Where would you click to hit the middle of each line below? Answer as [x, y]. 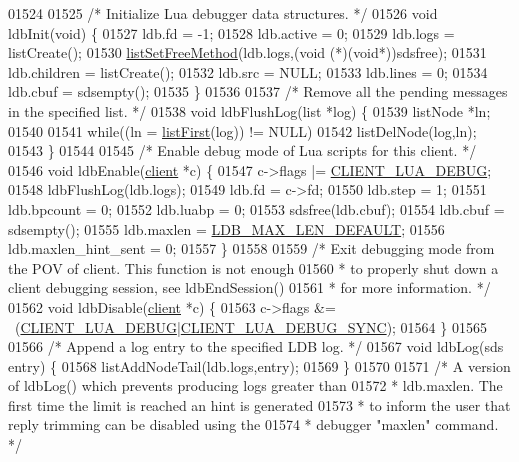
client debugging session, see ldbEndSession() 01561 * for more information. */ [249, 287]
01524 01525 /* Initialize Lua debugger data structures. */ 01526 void [223, 13]
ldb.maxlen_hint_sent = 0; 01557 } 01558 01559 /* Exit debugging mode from [251, 248]
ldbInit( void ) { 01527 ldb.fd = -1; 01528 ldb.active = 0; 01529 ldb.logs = [231, 32]
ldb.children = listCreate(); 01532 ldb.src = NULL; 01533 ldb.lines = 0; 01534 [248, 71]
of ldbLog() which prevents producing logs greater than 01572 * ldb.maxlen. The [255, 385]
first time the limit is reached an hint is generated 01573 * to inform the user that [259, 404]
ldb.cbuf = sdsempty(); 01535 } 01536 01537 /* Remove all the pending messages [258, 91]
